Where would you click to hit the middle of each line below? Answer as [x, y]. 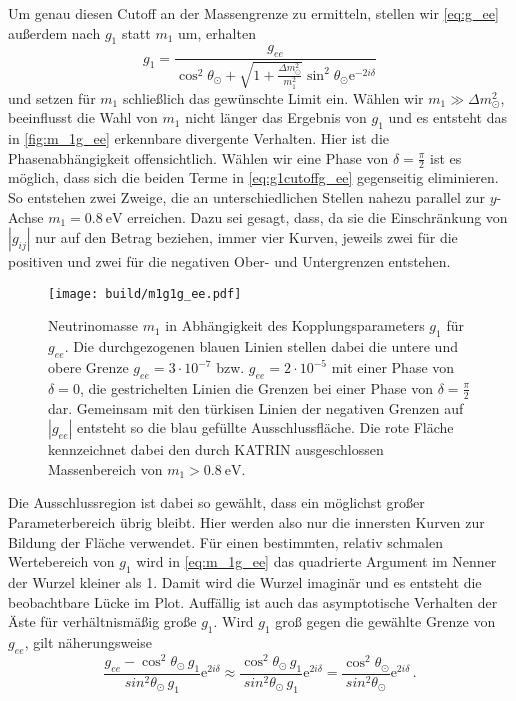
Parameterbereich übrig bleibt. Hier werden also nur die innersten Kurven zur [246, 522]
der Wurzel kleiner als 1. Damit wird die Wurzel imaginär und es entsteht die [245, 582]
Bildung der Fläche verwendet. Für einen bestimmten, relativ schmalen [225, 541]
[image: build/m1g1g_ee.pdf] [145, 293]
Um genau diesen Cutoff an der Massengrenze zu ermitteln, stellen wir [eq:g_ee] [253, 13]
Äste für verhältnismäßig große [102, 621]
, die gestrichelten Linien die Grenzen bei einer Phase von [256, 387]
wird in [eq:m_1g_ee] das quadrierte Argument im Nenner [316, 561]
